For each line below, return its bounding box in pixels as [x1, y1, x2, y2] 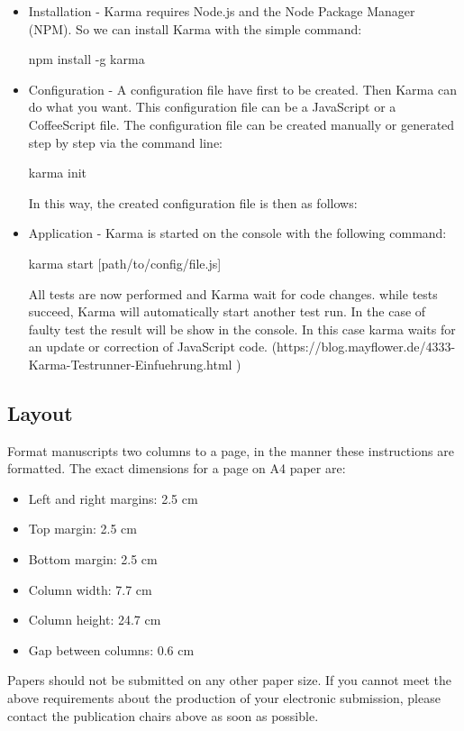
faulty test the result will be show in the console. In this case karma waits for [28, 319, 456, 338]
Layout [7, 398, 73, 426]
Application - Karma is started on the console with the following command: [28, 224, 447, 242]
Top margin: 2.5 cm [28, 519, 138, 538]
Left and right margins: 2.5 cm [28, 489, 198, 507]
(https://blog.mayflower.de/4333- [271, 337, 456, 356]
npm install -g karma [28, 50, 145, 69]
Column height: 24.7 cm [28, 610, 161, 629]
